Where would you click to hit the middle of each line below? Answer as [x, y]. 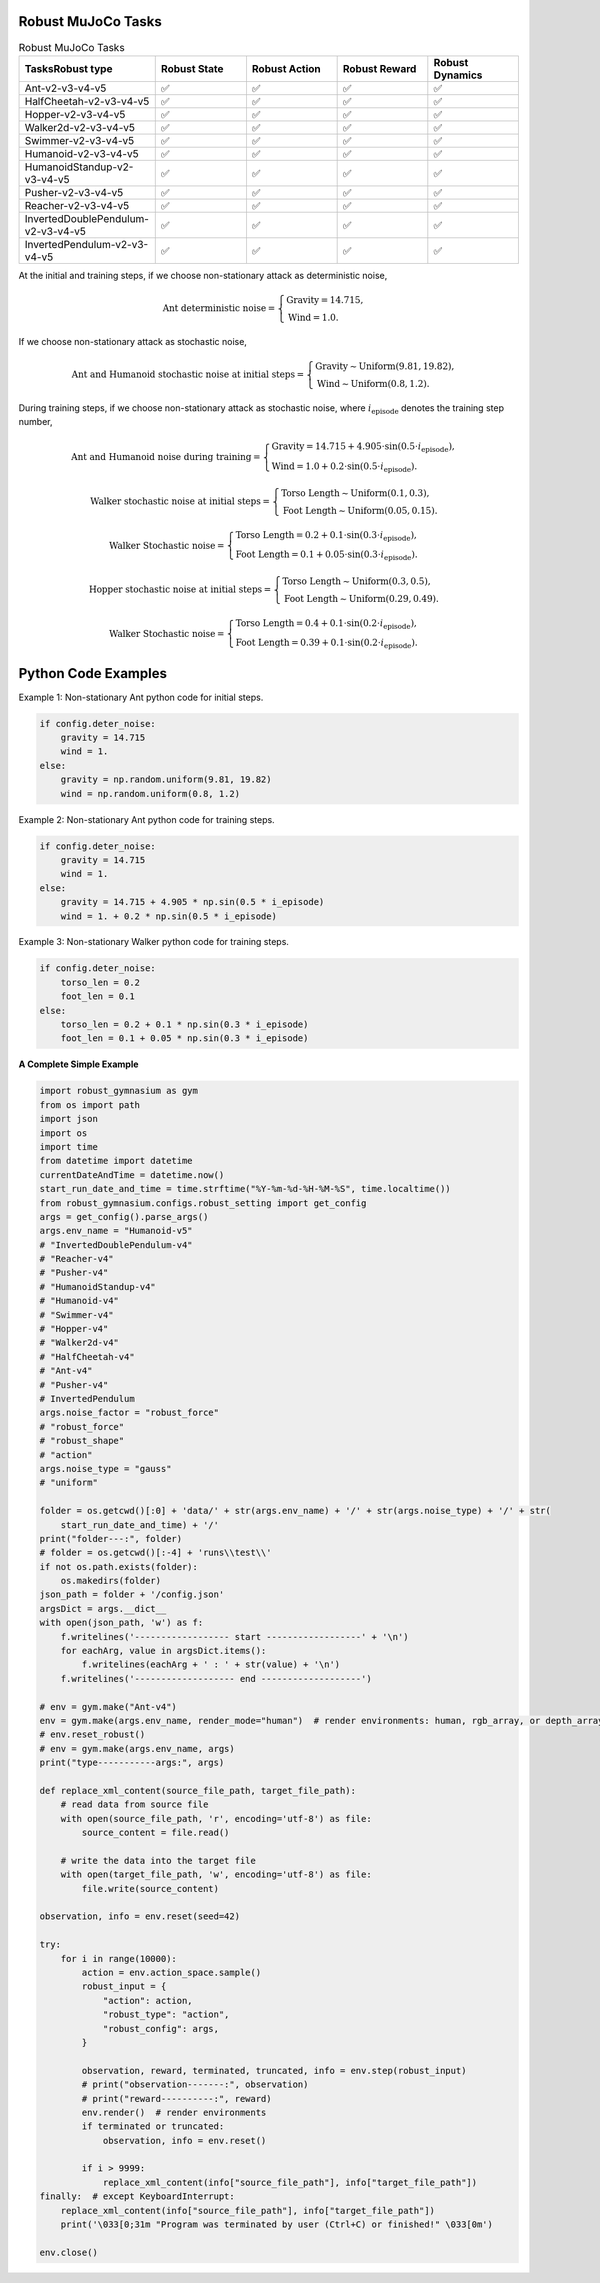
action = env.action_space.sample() [171, 1972]
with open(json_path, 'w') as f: [121, 1623]
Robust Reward [379, 68]
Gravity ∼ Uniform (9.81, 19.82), [385, 366]
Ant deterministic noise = [219, 308]
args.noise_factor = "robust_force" [129, 1413]
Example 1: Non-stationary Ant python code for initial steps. [141, 697]
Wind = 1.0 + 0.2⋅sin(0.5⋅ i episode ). [344, 467]
